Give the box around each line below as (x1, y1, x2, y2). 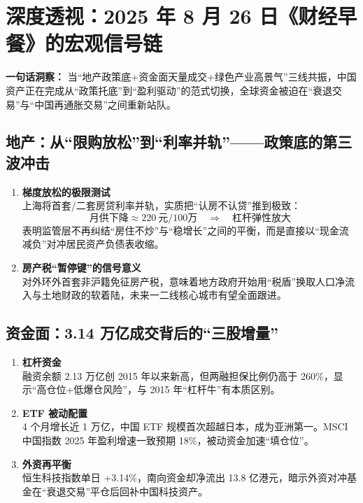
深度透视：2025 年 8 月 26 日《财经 (6, 1, 338, 30)
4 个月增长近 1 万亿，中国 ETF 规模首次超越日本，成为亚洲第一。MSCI (22, 419, 348, 434)
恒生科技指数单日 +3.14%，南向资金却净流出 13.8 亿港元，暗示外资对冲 (22, 470, 348, 485)
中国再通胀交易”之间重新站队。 (34, 97, 176, 111)
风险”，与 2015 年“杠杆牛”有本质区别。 (103, 382, 280, 397)
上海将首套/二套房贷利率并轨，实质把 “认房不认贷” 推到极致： (22, 198, 301, 213)
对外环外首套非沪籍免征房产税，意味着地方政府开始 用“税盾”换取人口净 (22, 274, 346, 288)
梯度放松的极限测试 (22, 184, 111, 199)
